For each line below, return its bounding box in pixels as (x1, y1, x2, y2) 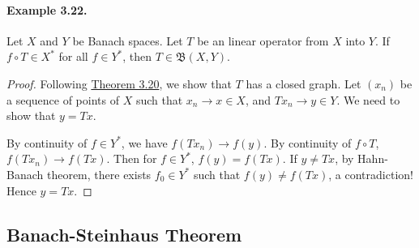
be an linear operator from (197, 32, 329, 49)
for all (58, 48, 88, 65)
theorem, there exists (46, 165, 152, 182)
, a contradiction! (328, 165, 413, 182)
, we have (121, 134, 168, 151)
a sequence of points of (6, 91, 119, 108)
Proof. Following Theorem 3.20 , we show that (6, 75, 232, 92)
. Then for (106, 150, 157, 167)
